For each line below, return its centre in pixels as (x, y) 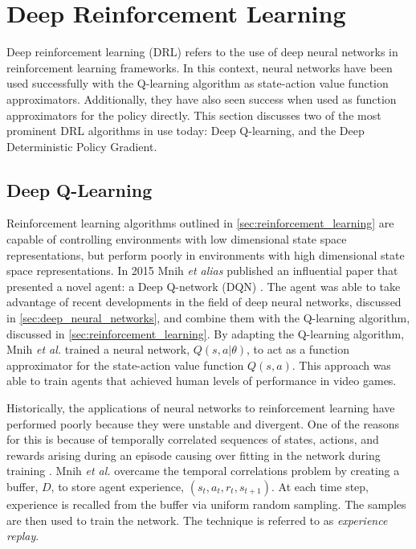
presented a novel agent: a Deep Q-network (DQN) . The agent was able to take (204, 286)
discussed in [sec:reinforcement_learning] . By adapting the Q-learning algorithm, (206, 333)
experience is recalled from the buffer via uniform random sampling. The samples (206, 504)
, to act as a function (298, 349)
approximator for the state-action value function (125, 365)
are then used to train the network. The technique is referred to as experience (197, 520)
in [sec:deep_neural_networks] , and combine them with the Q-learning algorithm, (208, 318)
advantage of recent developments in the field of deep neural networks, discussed (204, 302)
